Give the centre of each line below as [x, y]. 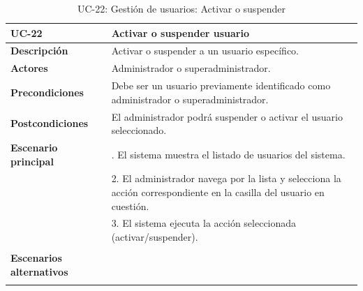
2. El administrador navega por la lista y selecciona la [226, 178]
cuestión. [130, 206]
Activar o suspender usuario [180, 32]
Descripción [39, 51]
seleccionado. [139, 130]
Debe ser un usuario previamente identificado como [221, 85]
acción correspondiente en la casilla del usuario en [218, 192]
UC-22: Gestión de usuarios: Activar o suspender [181, 8]
